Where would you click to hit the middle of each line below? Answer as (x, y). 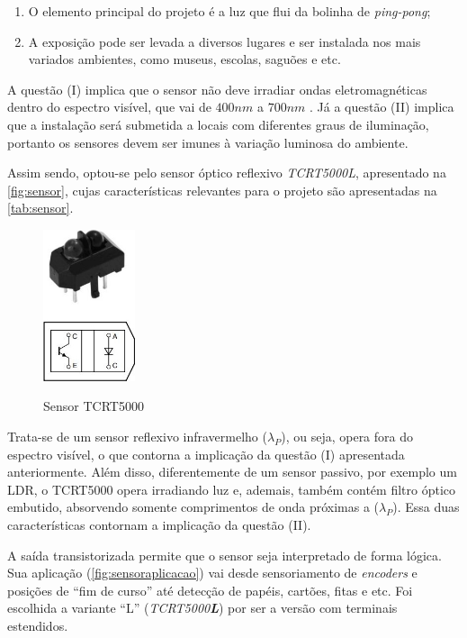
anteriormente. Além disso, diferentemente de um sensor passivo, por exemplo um (232, 472)
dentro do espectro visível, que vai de (109, 107)
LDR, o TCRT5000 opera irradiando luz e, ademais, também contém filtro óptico (231, 489)
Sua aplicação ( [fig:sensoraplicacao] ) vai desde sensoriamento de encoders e (212, 573)
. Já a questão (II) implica (382, 107)
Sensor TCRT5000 (94, 406)
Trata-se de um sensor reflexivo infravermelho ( (137, 437)
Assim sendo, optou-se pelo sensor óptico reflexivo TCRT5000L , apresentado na (227, 173)
